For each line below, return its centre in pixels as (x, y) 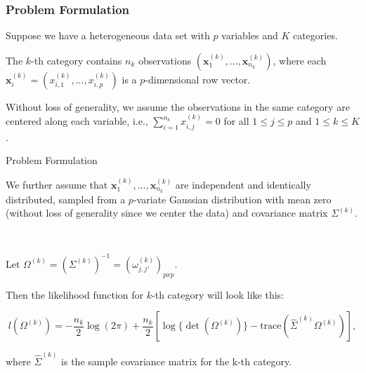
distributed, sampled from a (66, 199)
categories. (315, 35)
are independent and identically (243, 184)
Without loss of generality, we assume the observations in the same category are (178, 106)
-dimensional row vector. (198, 79)
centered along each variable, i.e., (77, 121)
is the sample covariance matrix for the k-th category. (177, 361)
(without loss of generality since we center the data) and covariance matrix (167, 213)
